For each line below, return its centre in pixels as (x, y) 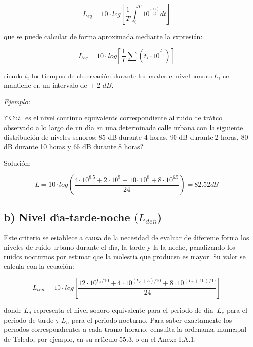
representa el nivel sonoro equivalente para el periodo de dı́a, (124, 310)
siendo (13, 75)
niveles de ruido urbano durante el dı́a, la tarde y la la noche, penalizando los (120, 247)
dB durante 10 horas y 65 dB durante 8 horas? (74, 146)
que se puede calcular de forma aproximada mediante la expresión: (103, 36)
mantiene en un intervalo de (46, 85)
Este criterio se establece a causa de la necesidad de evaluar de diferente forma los (126, 237)
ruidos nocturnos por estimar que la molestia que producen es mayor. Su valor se (125, 256)
